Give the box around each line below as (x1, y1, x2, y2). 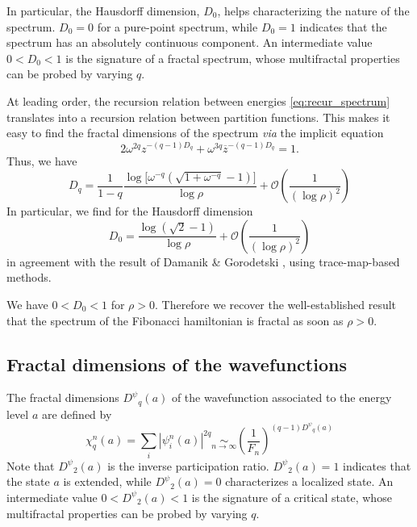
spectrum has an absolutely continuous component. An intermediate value (6, 34, 373, 51)
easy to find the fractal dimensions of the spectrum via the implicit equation (6, 124, 384, 141)
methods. (6, 269, 52, 286)
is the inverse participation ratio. (107, 457, 269, 474)
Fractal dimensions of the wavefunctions (6, 351, 347, 376)
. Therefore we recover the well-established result (155, 295, 397, 312)
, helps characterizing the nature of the (217, 2, 410, 19)
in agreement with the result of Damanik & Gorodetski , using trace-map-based (6, 253, 400, 270)
